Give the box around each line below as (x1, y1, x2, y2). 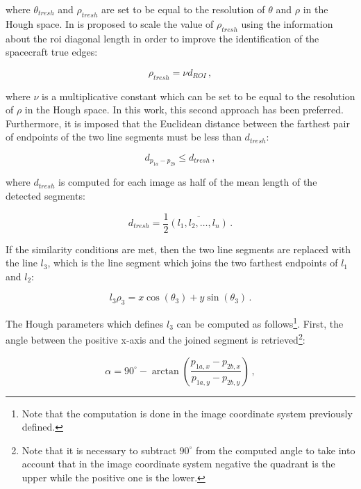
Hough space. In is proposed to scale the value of (6, 16, 214, 31)
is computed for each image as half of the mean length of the (58, 175, 317, 189)
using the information (241, 16, 333, 31)
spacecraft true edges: (6, 45, 98, 59)
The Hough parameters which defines (6, 316, 164, 330)
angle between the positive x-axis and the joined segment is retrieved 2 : (6, 330, 305, 347)
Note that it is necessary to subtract (22, 442, 176, 457)
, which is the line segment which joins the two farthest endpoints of (47, 255, 338, 270)
